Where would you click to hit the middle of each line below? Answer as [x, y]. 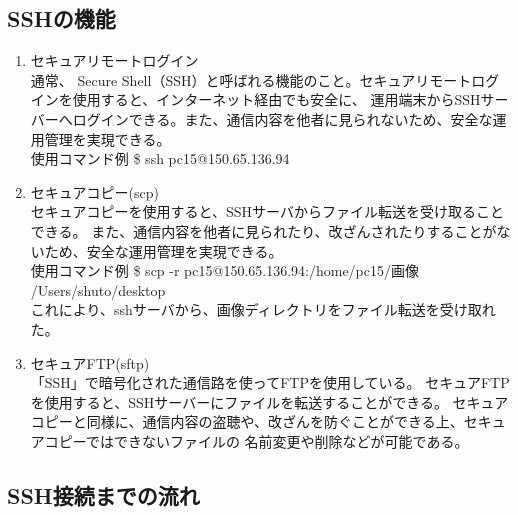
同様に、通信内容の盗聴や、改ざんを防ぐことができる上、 [275, 421]
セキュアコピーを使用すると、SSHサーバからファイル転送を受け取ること [267, 211]
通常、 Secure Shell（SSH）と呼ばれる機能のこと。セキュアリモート [251, 79]
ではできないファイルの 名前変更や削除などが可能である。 [277, 440]
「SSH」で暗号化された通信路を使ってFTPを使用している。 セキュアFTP [270, 382]
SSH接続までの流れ [103, 494]
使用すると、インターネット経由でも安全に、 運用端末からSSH [276, 99]
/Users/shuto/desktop [98, 289]
